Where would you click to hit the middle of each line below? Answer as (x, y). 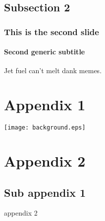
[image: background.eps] (45, 128)
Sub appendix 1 (45, 192)
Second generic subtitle (45, 52)
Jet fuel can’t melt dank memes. (53, 70)
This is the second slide (52, 31)
